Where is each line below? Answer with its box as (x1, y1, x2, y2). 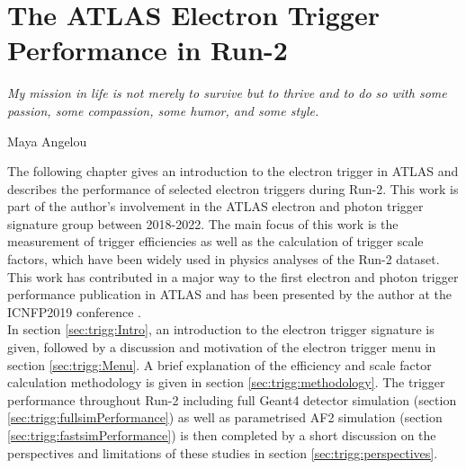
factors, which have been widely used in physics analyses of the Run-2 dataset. (7, 250, 440, 269)
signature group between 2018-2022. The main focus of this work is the (7, 214, 399, 233)
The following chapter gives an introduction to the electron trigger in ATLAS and (7, 162, 459, 181)
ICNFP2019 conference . (7, 302, 141, 321)
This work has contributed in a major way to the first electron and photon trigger (7, 267, 459, 286)
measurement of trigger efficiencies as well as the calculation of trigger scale (7, 232, 424, 251)
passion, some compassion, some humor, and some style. (7, 101, 319, 119)
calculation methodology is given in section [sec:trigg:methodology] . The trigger (7, 373, 445, 392)
